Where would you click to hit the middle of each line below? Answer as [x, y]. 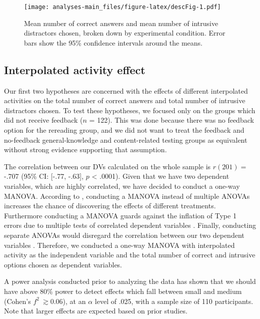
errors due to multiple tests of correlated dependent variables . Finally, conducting [130, 225]
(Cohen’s [17, 301]
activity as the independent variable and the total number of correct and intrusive [130, 255]
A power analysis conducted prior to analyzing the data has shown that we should [130, 281]
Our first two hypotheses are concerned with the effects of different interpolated [126, 90]
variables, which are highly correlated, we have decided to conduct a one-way [122, 186]
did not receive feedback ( [43, 120]
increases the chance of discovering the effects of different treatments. [110, 206]
